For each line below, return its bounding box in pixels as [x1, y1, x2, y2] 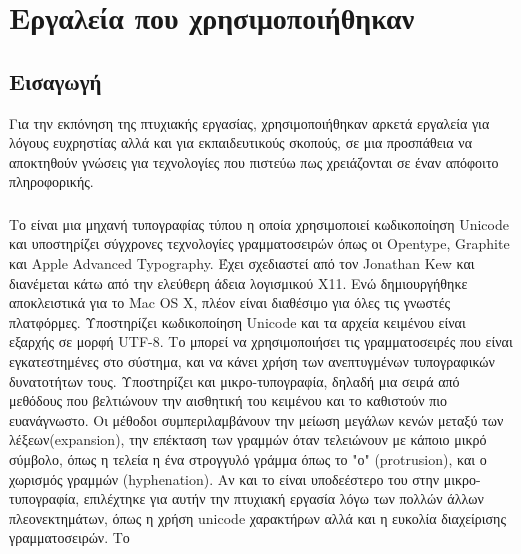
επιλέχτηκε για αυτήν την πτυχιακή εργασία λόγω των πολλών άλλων [83, 488, 484, 509]
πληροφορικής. [9, 171, 94, 192]
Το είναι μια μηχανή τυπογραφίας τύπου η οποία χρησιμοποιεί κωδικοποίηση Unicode [9, 213, 509, 234]
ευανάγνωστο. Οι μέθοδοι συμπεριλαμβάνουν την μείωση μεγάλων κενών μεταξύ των [9, 409, 504, 430]
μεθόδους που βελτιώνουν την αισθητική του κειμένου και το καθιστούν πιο [9, 390, 448, 411]
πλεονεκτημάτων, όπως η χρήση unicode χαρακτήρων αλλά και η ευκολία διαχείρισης [9, 507, 506, 528]
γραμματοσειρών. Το [9, 527, 130, 548]
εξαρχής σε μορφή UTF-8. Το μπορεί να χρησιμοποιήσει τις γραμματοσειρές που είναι [9, 331, 513, 352]
